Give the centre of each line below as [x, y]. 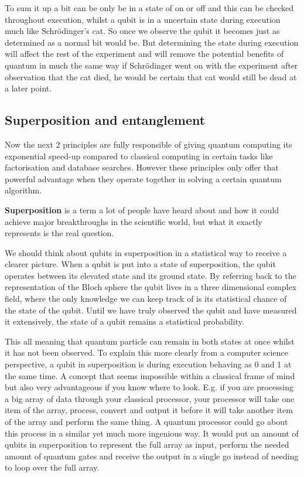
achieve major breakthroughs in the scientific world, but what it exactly [134, 221]
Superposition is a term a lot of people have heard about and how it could [142, 209]
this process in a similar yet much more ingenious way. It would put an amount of [152, 433]
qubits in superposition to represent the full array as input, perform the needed [147, 444]
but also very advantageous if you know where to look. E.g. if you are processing [149, 387]
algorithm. [23, 190]
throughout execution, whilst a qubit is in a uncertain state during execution [143, 19]
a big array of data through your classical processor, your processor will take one [150, 398]
